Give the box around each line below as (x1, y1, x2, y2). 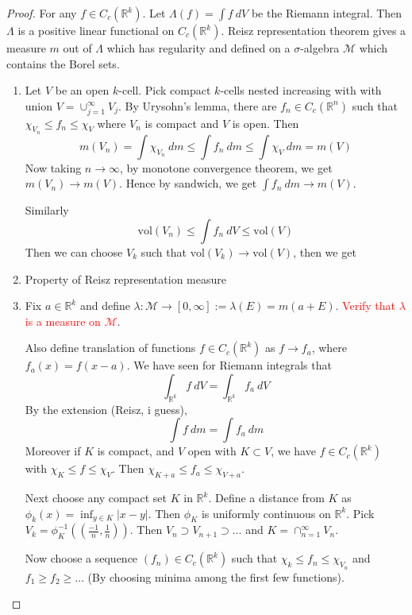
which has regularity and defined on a (106, 40, 291, 56)
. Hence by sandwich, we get (119, 175, 257, 191)
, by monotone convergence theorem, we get (120, 159, 333, 176)
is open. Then (232, 114, 299, 131)
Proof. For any (6, 5, 77, 21)
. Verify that (335, 297, 396, 314)
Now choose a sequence (25, 550, 138, 567)
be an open (55, 82, 110, 99)
